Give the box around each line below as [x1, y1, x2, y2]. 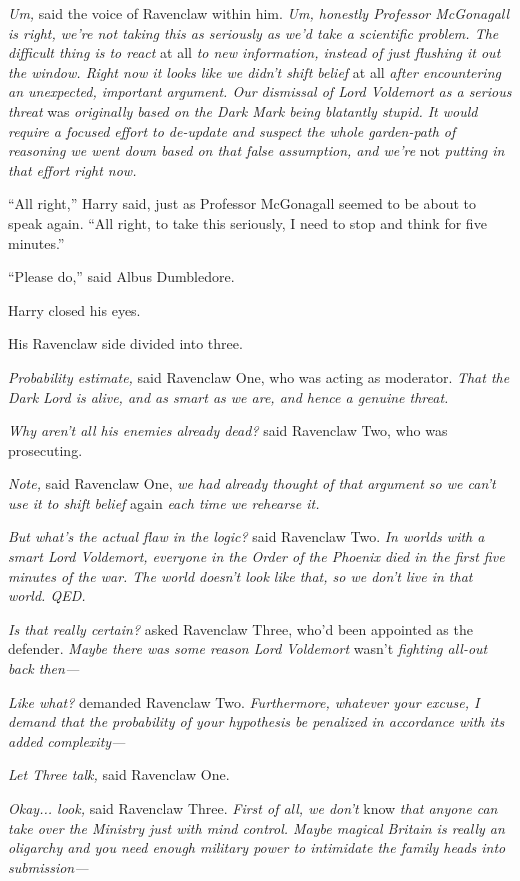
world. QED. [8, 585, 86, 606]
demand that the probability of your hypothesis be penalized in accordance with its [8, 711, 505, 732]
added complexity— [8, 730, 126, 751]
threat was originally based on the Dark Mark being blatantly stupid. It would [8, 100, 478, 121]
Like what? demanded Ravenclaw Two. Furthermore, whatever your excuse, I [8, 691, 480, 712]
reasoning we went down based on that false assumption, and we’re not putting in [8, 140, 505, 161]
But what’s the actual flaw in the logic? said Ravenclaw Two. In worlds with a [8, 526, 485, 547]
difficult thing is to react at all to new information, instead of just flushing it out [8, 42, 501, 63]
